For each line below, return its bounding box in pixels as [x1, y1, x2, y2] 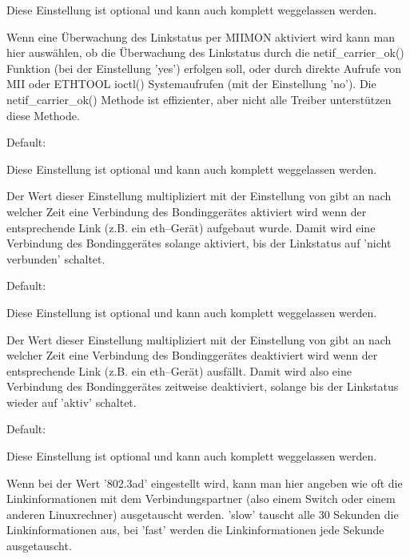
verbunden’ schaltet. [6, 250, 105, 267]
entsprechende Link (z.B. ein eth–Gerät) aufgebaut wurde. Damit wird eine [6, 219, 376, 235]
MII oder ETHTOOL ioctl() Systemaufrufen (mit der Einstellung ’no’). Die [6, 75, 376, 92]
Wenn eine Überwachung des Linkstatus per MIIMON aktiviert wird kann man [6, 28, 395, 45]
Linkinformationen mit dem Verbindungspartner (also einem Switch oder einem [6, 490, 396, 507]
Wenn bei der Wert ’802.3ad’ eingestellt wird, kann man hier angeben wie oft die [6, 474, 403, 491]
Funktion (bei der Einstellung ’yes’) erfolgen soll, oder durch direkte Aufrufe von [6, 59, 402, 76]
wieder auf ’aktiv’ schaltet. [6, 393, 137, 410]
